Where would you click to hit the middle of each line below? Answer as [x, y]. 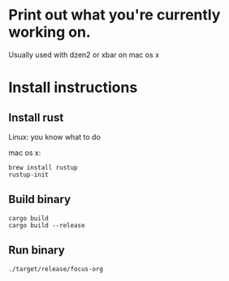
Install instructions [73, 88]
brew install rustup [43, 167]
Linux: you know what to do [55, 136]
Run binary [37, 251]
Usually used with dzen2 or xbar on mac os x [84, 54]
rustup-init [28, 175]
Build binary [40, 199]
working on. [50, 32]
